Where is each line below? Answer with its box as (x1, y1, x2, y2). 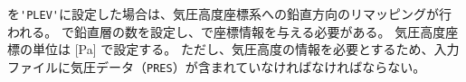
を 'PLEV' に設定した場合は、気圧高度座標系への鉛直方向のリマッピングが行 (7, 5, 452, 23)
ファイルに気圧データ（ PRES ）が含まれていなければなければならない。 (7, 57, 426, 76)
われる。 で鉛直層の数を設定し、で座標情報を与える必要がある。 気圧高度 (7, 22, 446, 41)
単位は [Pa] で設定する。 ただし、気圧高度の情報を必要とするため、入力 (32, 40, 460, 59)
